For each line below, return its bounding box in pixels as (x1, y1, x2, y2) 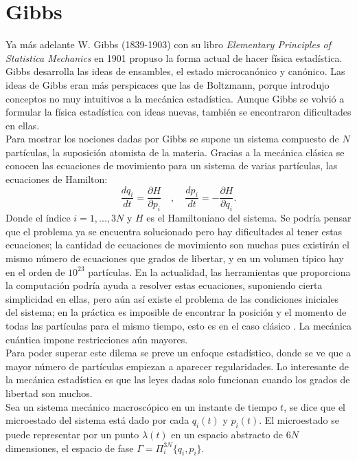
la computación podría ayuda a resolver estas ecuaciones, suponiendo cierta (5, 278, 323, 292)
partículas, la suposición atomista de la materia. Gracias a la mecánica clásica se (5, 144, 345, 159)
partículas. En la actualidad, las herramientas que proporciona (88, 264, 351, 279)
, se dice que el (284, 399, 346, 414)
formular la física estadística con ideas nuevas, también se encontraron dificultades (5, 105, 352, 119)
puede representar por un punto (5, 427, 139, 441)
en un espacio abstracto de (171, 427, 284, 441)
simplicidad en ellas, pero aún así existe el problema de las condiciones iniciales (5, 291, 339, 305)
